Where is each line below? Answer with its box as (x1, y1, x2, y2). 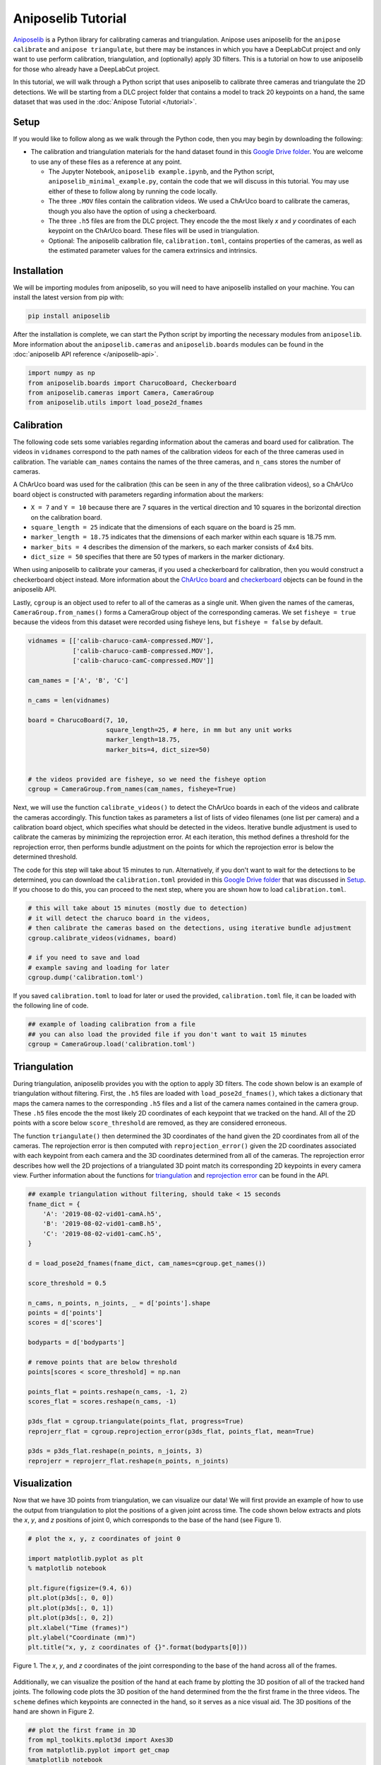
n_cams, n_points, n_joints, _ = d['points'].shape (28, 1299, 211, 1307)
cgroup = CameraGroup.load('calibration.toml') (28, 1040, 195, 1048)
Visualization (13, 1478, 73, 1490)
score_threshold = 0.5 (28, 1279, 107, 1287)
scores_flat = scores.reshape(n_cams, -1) (28, 1398, 177, 1406)
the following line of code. (13, 1001, 89, 1010)
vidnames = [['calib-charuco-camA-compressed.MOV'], (28, 637, 214, 645)
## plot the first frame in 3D (28, 1726, 137, 1734)
